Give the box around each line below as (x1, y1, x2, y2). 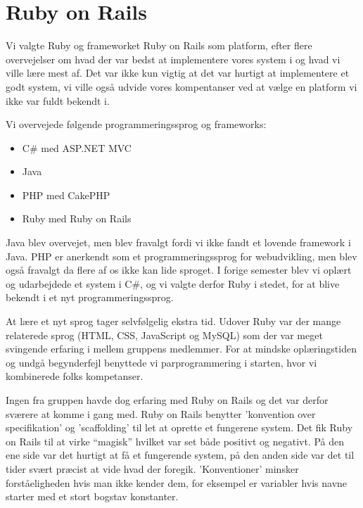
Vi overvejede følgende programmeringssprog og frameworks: (6, 117, 267, 132)
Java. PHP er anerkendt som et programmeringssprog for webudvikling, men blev (6, 248, 357, 263)
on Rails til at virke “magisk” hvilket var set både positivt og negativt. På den (6, 433, 345, 448)
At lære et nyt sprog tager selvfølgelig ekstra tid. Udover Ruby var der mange (6, 314, 341, 329)
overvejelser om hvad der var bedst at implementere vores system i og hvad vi (6, 51, 340, 66)
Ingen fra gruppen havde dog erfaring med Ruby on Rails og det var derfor (6, 393, 329, 407)
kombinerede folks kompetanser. (6, 369, 144, 383)
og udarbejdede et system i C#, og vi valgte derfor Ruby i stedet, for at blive (6, 276, 340, 291)
